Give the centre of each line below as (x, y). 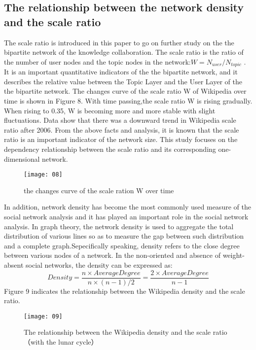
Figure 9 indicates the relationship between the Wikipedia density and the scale (125, 291)
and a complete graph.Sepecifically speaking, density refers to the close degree (122, 245)
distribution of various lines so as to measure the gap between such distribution (124, 236)
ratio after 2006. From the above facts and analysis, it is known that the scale (122, 129)
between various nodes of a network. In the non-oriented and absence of (112, 255)
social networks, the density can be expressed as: (99, 264)
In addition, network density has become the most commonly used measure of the (128, 207)
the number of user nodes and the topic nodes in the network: (97, 61)
